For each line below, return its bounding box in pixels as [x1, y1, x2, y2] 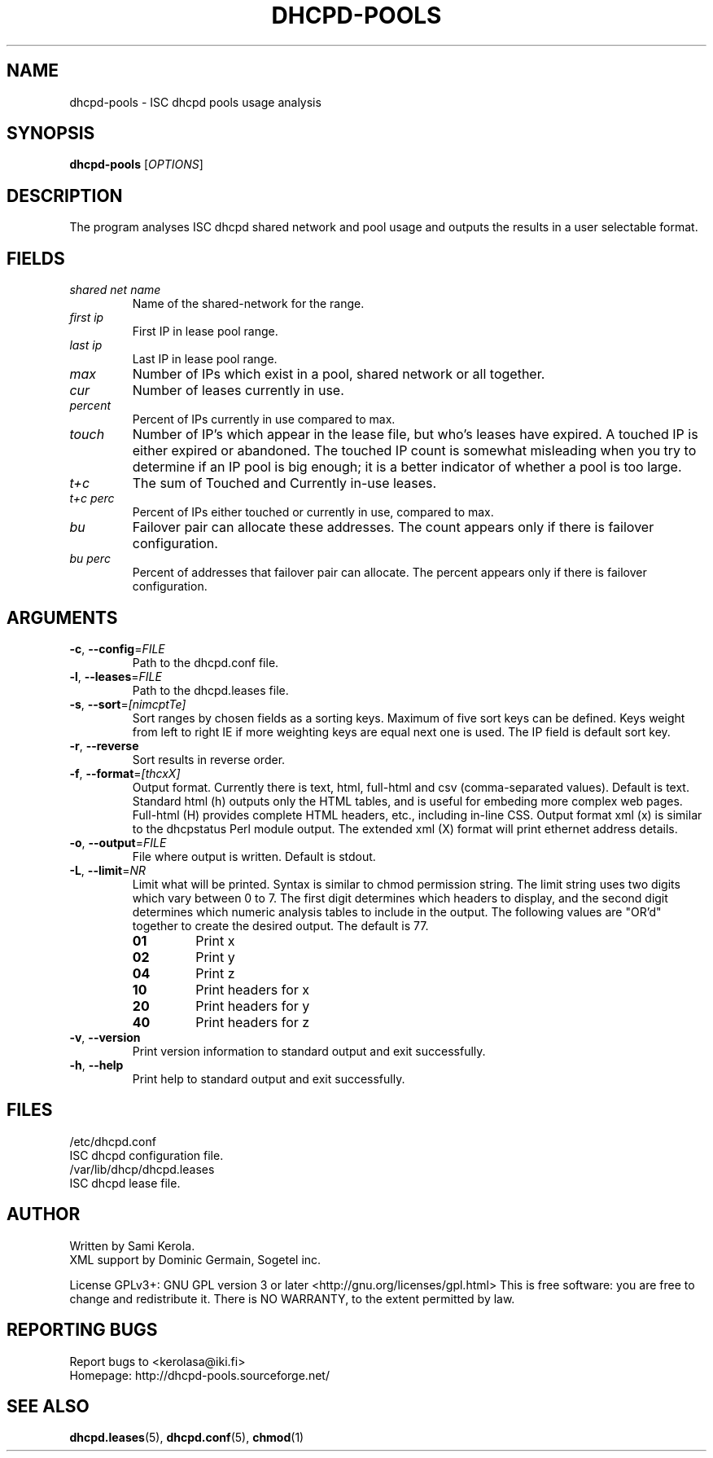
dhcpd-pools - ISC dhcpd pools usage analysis [69, 94, 322, 109]
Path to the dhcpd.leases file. [132, 683, 289, 697]
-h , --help [69, 1057, 124, 1072]
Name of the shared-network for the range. [132, 296, 365, 311]
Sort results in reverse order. [132, 752, 286, 766]
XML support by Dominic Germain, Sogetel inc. [69, 1252, 322, 1267]
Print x [195, 932, 235, 949]
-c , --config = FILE [69, 641, 165, 656]
